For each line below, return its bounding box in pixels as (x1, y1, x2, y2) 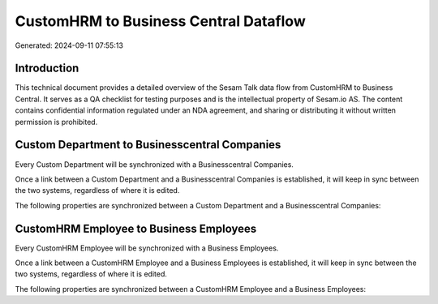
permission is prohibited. (15, 117, 98, 126)
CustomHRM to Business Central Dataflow (15, 12, 306, 30)
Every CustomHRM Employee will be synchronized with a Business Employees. (15, 243, 279, 253)
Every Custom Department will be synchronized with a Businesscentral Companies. (15, 159, 294, 169)
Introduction (15, 62, 79, 75)
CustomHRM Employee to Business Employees (15, 221, 257, 235)
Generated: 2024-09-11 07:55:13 (15, 41, 123, 50)
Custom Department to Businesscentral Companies (15, 138, 281, 152)
